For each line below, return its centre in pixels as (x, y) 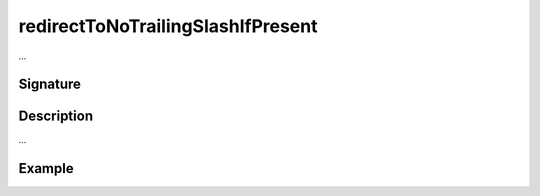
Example (46, 168)
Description (56, 116)
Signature (50, 84)
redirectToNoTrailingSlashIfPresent (168, 26)
